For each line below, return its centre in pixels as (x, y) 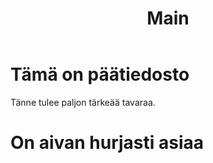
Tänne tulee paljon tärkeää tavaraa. (83, 102)
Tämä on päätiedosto (100, 74)
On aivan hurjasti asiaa (107, 143)
